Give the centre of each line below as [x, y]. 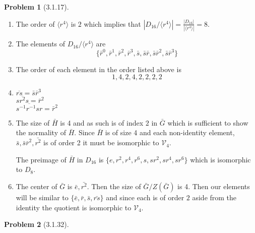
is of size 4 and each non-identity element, [170, 132]
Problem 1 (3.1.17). [37, 7]
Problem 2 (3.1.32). [37, 224]
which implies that [112, 23]
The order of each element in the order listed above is [99, 69]
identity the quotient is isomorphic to [74, 207]
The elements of [41, 44]
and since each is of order [145, 197]
